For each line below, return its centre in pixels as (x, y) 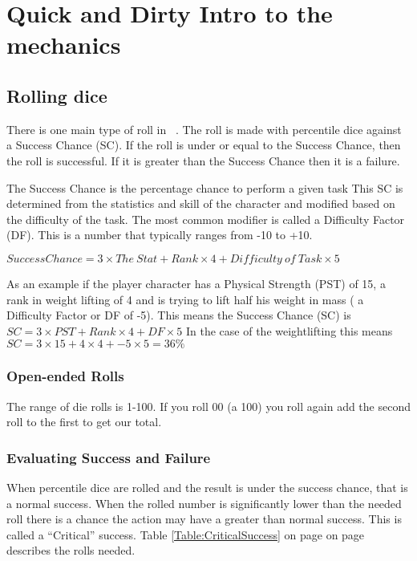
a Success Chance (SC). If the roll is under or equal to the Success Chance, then (204, 145)
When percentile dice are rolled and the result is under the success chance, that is (207, 487)
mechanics (64, 45)
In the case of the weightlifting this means (289, 330)
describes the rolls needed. (71, 550)
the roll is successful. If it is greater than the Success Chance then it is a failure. (203, 160)
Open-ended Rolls (65, 376)
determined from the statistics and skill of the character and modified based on (201, 203)
